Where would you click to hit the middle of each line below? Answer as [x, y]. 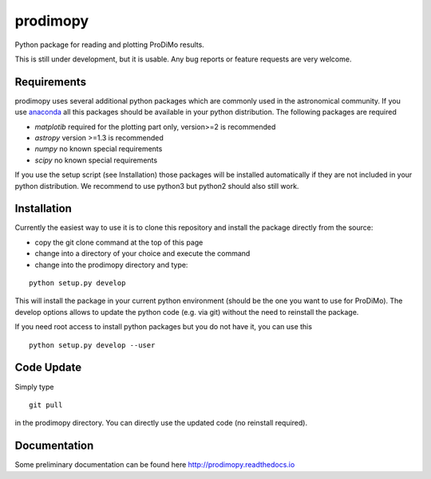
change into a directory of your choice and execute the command [142, 253]
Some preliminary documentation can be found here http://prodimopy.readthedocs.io [155, 465]
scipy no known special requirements [96, 160]
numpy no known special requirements [99, 149]
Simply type [34, 387]
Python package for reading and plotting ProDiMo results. [110, 45]
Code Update [48, 368]
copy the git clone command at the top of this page [119, 242]
